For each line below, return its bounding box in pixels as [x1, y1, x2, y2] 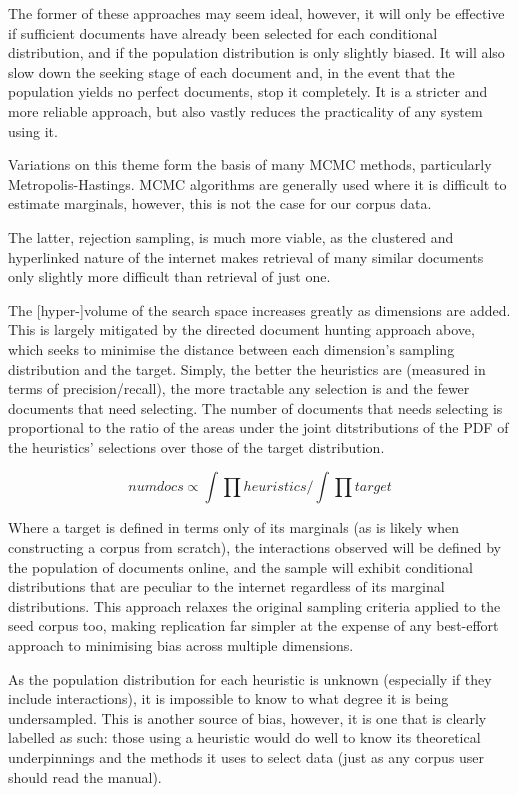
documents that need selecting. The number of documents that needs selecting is [8, 397, 503, 418]
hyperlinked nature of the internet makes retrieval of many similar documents [8, 246, 484, 267]
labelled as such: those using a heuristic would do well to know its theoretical [8, 727, 481, 748]
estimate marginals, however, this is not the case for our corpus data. [8, 193, 432, 214]
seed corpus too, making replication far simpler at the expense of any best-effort [8, 615, 499, 636]
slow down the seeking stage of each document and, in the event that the [8, 61, 455, 82]
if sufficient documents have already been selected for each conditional [8, 22, 438, 43]
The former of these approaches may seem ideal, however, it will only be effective [8, 3, 505, 23]
